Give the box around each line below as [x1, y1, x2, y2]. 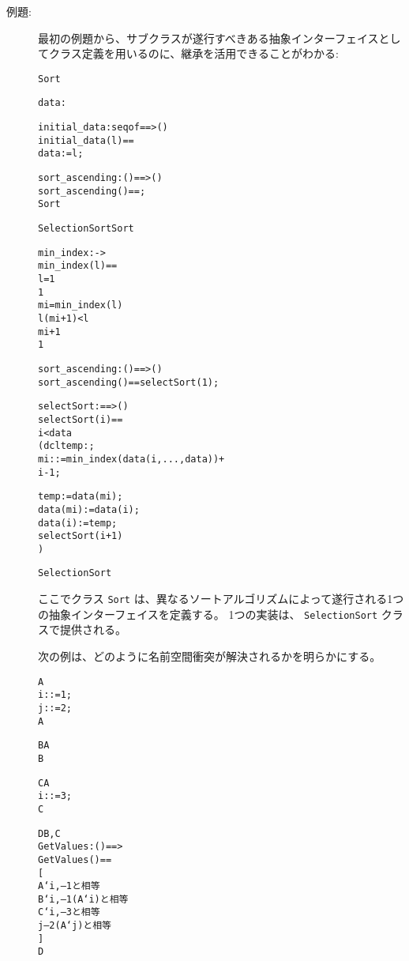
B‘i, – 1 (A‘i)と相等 [38, 893, 129, 905]
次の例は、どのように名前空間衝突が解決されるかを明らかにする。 [38, 648, 381, 665]
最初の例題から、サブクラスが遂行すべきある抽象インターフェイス [38, 29, 379, 46]
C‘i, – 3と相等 [38, 906, 100, 918]
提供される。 [59, 621, 126, 638]
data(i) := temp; [38, 517, 118, 529]
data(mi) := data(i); [38, 503, 140, 515]
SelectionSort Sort [38, 223, 134, 235]
